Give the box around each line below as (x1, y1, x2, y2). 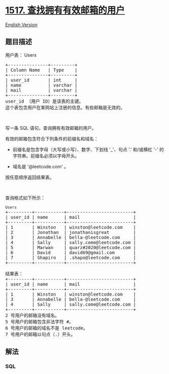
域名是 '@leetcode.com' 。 (12, 163, 69, 169)
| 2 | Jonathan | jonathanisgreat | (5, 229, 137, 235)
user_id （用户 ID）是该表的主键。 (5, 98, 83, 104)
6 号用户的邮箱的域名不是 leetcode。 (5, 325, 88, 331)
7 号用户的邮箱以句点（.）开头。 (5, 332, 76, 337)
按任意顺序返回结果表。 (5, 174, 54, 180)
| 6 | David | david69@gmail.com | (5, 250, 137, 255)
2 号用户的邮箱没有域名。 (5, 312, 60, 318)
